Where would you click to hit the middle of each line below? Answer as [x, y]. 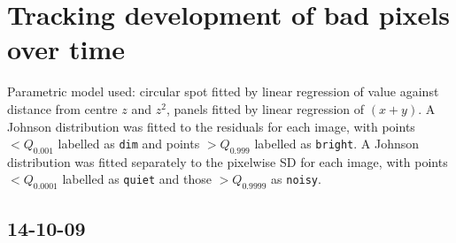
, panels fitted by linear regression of [265, 108]
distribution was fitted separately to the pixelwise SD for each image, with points [228, 161]
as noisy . [296, 179]
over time [66, 49]
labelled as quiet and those [137, 179]
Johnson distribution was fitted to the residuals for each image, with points [211, 126]
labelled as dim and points [129, 144]
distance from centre [62, 108]
